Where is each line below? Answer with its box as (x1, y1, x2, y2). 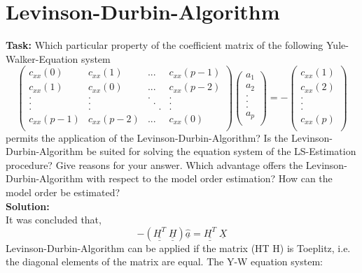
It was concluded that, (6, 212, 102, 227)
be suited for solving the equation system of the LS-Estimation (86, 144, 356, 158)
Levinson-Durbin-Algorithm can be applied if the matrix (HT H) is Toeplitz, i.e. (6, 240, 351, 255)
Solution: (6, 198, 50, 213)
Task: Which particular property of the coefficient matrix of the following (6, 38, 323, 52)
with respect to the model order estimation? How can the (86, 171, 333, 186)
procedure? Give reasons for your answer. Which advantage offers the (6, 157, 303, 172)
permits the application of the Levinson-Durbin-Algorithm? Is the (6, 130, 288, 145)
